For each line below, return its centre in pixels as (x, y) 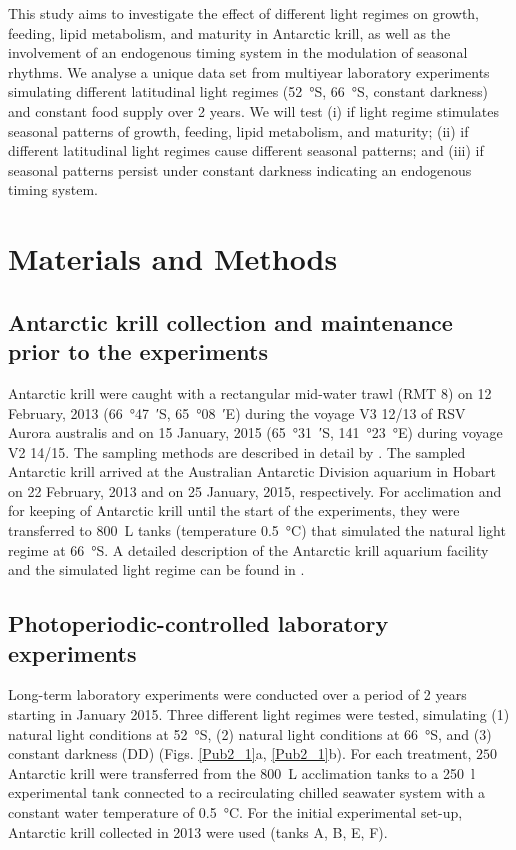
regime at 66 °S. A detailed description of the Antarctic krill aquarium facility (248, 549)
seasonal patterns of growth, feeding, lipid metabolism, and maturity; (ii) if (238, 130)
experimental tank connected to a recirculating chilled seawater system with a (247, 792)
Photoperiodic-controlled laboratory (198, 623)
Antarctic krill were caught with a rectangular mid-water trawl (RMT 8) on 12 (250, 392)
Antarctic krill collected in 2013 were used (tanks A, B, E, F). (198, 831)
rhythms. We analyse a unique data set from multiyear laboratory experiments (249, 71)
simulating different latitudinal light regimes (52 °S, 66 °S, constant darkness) (248, 91)
